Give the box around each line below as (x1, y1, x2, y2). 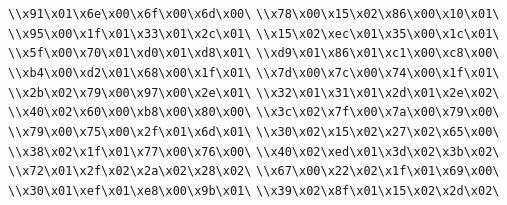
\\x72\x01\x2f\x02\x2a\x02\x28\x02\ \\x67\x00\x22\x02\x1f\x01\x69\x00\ (8, 164, 500, 179)
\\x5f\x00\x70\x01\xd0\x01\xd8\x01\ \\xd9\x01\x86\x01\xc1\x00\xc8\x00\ (8, 46, 500, 61)
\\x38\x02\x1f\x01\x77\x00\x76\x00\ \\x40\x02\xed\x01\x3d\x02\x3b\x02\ (8, 144, 500, 159)
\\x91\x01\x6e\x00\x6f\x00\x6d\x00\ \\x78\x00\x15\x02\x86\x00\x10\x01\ (8, 7, 500, 21)
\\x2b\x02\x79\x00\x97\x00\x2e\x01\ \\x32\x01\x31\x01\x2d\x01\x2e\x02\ (8, 85, 500, 100)
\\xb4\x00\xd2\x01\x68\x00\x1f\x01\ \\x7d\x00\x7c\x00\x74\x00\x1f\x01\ (8, 65, 500, 80)
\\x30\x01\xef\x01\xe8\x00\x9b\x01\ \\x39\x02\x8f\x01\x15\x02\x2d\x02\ (8, 183, 500, 198)
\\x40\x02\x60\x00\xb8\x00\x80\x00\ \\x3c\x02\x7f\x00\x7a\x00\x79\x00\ (8, 105, 500, 120)
